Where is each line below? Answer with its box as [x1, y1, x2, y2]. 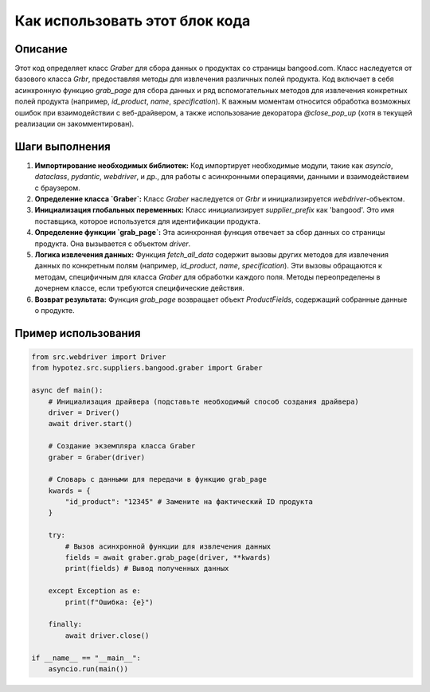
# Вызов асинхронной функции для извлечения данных [64, 541, 272, 551]
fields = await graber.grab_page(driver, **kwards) [64, 553, 272, 562]
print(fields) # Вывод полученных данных [64, 564, 229, 573]
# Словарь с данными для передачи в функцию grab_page [48, 475, 267, 484]
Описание [14, 42, 68, 56]
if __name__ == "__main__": [31, 653, 141, 663]
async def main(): [31, 386, 104, 395]
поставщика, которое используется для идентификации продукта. [34, 216, 260, 226]
